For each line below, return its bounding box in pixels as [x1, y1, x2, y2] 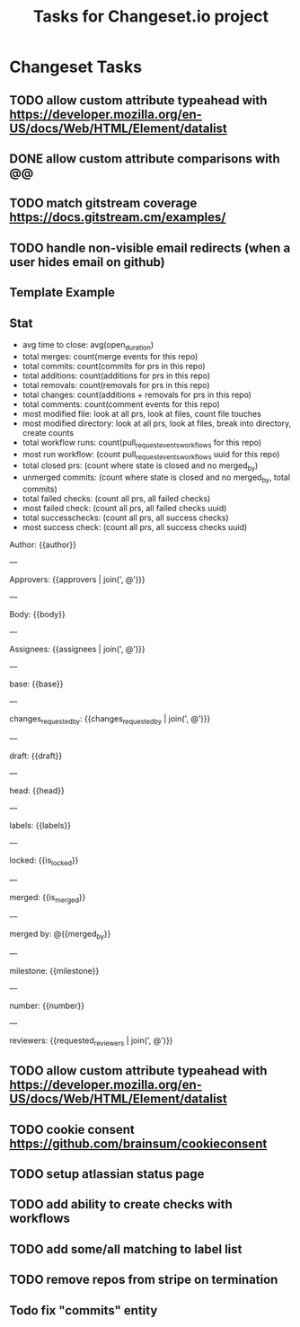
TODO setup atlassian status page [9, 1166, 205, 1182]
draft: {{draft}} [9, 750, 63, 761]
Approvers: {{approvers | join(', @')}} [9, 573, 146, 585]
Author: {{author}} [9, 539, 76, 550]
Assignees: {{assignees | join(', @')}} [9, 643, 146, 654]
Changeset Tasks [9, 57, 142, 77]
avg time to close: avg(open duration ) [22, 339, 154, 352]
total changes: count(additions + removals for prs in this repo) [22, 389, 251, 400]
